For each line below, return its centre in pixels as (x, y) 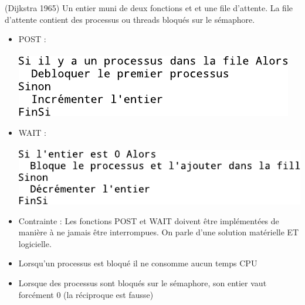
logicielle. (35, 243)
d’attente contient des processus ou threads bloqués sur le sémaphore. (130, 19)
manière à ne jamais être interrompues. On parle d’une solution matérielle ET (159, 232)
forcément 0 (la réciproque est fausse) (86, 294)
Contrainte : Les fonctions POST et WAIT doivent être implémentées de (149, 220)
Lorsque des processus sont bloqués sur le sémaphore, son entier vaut (143, 283)
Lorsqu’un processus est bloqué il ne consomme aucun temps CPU (138, 263)
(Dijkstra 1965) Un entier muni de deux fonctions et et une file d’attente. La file (149, 8)
